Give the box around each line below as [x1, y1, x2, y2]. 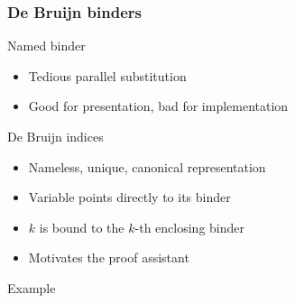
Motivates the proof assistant [28, 248, 189, 267]
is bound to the [39, 217, 124, 236]
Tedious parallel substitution [28, 66, 187, 85]
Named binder [7, 36, 86, 55]
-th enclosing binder [134, 217, 244, 236]
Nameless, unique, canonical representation [28, 157, 266, 176]
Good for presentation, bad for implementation [28, 96, 289, 115]
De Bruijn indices [7, 127, 104, 145]
